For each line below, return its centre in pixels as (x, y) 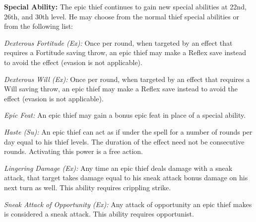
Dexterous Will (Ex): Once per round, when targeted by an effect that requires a (127, 79)
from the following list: (38, 26)
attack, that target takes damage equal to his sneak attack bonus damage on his (126, 178)
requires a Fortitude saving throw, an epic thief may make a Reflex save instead (125, 52)
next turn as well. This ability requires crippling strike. (88, 187)
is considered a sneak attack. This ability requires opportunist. (99, 214)
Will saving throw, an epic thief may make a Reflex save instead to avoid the (121, 89)
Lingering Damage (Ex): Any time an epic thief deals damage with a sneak (118, 168)
